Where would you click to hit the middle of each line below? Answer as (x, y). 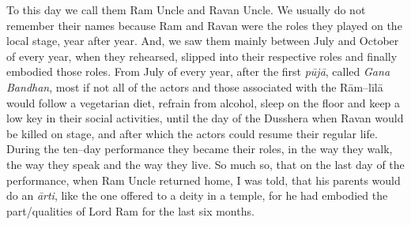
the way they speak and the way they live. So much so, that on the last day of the (205, 164)
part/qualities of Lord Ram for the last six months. (130, 210)
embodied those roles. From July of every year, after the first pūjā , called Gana (198, 71)
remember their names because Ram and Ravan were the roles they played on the (204, 25)
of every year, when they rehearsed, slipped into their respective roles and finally (202, 56)
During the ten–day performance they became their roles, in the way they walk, (200, 149)
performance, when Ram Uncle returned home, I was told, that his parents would (204, 180)
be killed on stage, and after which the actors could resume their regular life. (192, 133)
